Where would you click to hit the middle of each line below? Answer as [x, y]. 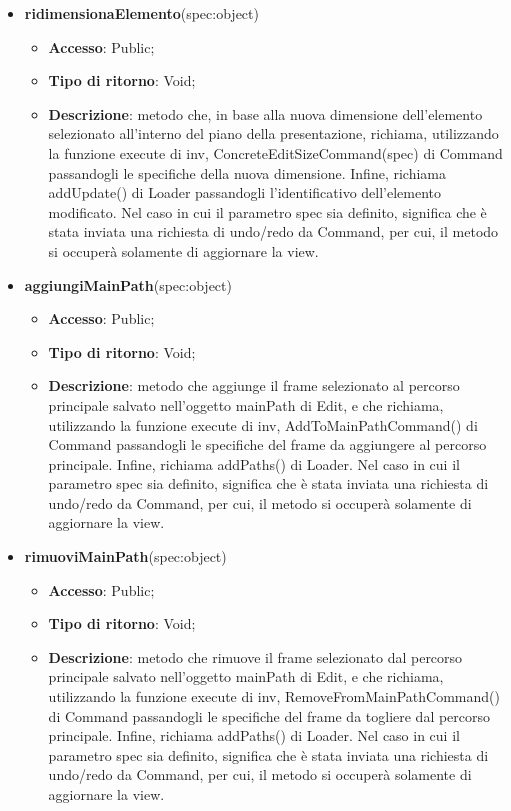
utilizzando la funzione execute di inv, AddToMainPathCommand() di [263, 424]
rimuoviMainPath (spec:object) [125, 556]
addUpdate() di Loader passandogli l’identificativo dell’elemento [245, 192]
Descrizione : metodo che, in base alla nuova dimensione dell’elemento [265, 113]
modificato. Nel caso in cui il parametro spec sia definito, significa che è [267, 211]
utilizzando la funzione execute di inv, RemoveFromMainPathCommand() [274, 696]
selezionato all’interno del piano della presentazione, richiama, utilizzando [273, 133]
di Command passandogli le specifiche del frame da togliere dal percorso [269, 715]
